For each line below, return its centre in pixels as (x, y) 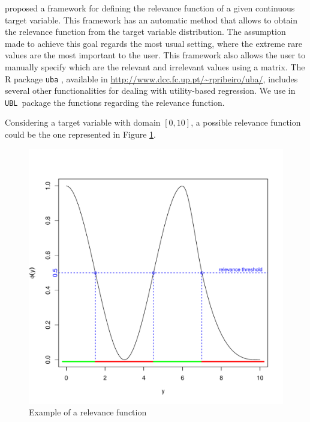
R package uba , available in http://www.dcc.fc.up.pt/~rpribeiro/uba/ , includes (151, 78)
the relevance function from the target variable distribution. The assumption (145, 32)
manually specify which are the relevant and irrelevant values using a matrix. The (155, 66)
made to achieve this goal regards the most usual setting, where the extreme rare (154, 43)
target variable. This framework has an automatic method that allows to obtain (151, 20)
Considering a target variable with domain (83, 122)
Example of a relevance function (88, 412)
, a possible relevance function (246, 122)
